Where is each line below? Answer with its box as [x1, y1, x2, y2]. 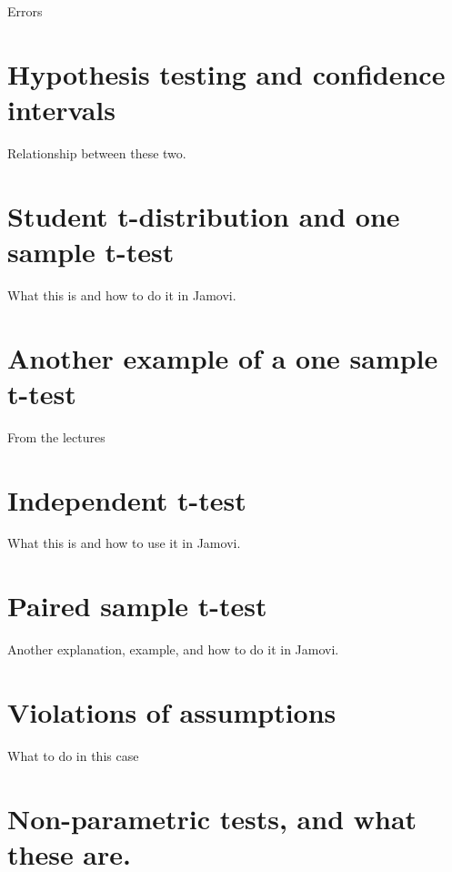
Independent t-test [7, 481, 246, 518]
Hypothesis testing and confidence [7, 55, 446, 92]
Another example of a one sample [7, 339, 438, 376]
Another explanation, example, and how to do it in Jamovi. [7, 640, 339, 659]
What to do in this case [7, 745, 139, 765]
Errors [7, 2, 43, 20]
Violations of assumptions [7, 693, 336, 730]
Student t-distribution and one [7, 197, 400, 234]
